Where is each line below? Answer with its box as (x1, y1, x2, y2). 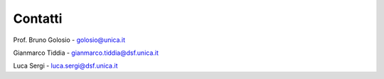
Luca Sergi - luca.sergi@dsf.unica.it (13, 61, 118, 70)
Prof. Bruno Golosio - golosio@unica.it (13, 36, 126, 44)
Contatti (13, 11, 63, 26)
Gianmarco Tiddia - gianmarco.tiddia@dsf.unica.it (13, 48, 159, 57)
